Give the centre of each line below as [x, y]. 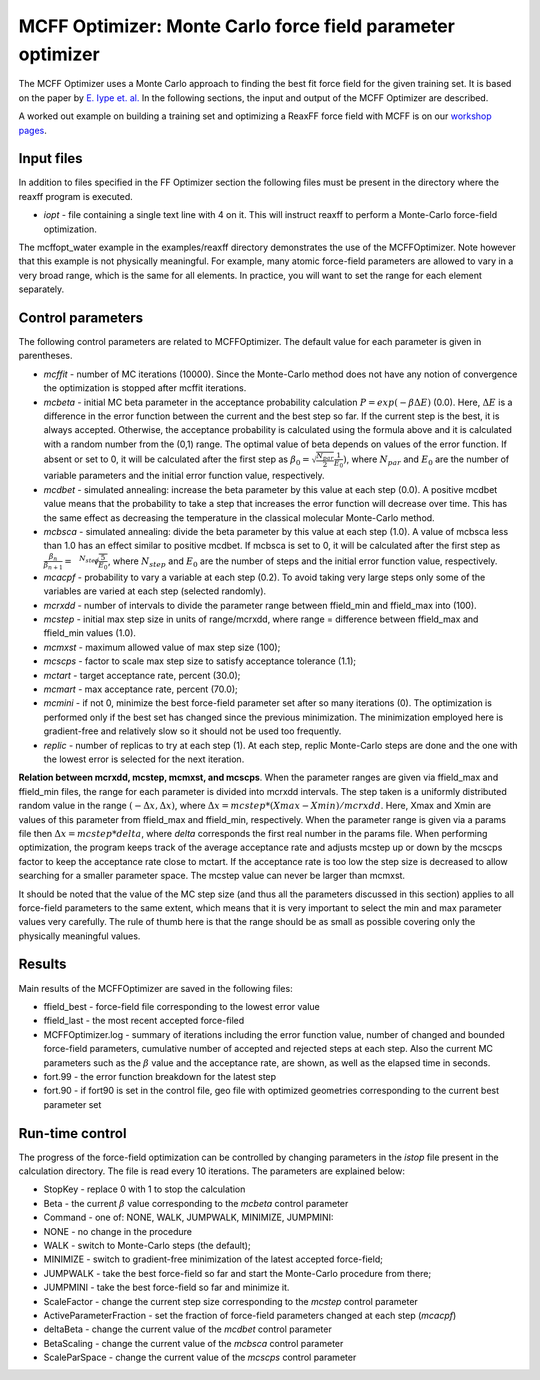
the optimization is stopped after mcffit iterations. [145, 388]
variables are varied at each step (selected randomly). [155, 591]
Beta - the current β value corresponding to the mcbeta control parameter [196, 1203]
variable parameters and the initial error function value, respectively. [184, 476]
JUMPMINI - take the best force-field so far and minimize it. [166, 1287]
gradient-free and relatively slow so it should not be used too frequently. [192, 731]
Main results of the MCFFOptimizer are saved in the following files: [156, 988]
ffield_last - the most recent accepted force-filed [144, 1021]
